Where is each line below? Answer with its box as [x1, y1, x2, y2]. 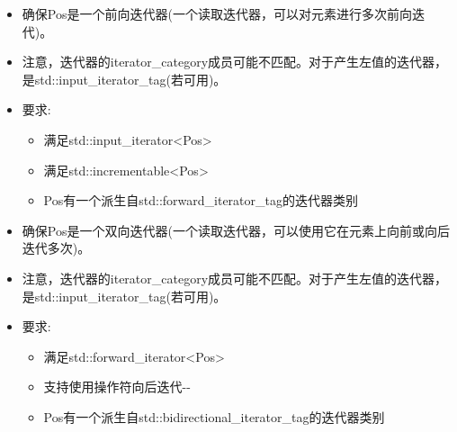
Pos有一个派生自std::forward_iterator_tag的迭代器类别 [43, 191, 358, 210]
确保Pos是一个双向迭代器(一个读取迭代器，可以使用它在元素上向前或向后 [22, 220, 450, 239]
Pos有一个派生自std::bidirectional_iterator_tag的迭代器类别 [43, 407, 385, 426]
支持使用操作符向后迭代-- [43, 377, 191, 396]
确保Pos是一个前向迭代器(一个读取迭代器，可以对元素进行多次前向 [22, 4, 412, 22]
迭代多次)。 [22, 238, 91, 257]
